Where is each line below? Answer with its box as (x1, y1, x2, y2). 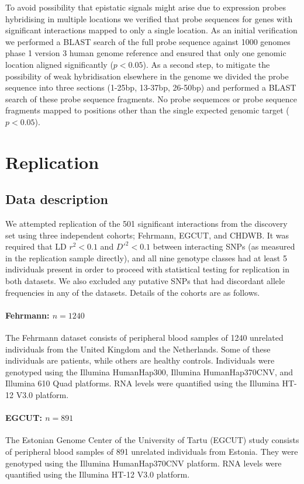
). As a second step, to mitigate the (143, 58, 270, 70)
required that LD (5, 240, 67, 253)
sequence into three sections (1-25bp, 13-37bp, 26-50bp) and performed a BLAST (5, 81, 296, 94)
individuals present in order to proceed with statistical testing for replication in (5, 263, 289, 275)
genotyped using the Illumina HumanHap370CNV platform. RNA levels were (5, 457, 282, 469)
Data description (5, 190, 108, 208)
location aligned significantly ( (5, 58, 113, 70)
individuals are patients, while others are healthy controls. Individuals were (5, 354, 275, 367)
